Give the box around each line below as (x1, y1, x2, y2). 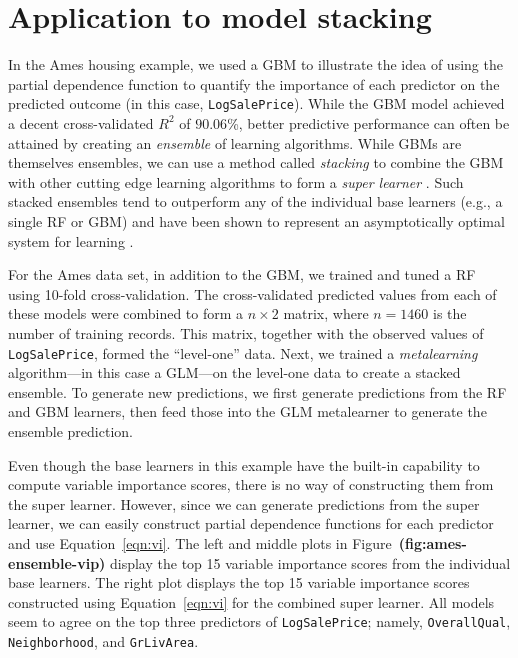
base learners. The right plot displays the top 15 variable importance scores (8, 572, 470, 593)
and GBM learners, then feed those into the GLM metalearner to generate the (8, 401, 487, 422)
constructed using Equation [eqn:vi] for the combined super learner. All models (8, 591, 495, 612)
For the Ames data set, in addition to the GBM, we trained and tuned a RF (8, 264, 476, 285)
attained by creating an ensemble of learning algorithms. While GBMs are (8, 132, 462, 153)
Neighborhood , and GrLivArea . (8, 630, 199, 651)
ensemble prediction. (8, 420, 133, 441)
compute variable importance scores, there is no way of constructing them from (8, 474, 494, 495)
